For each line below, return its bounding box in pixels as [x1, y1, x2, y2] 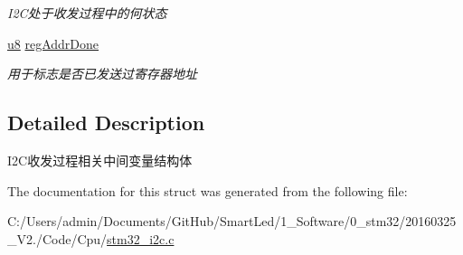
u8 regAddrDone [7, 33, 99, 52]
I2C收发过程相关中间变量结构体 [7, 150, 193, 169]
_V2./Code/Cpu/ [7, 229, 108, 248]
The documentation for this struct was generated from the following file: [7, 181, 408, 200]
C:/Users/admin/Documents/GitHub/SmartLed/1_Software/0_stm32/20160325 [7, 212, 457, 231]
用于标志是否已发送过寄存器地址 [7, 64, 197, 83]
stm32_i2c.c [107, 229, 175, 248]
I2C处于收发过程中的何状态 [7, 4, 167, 22]
